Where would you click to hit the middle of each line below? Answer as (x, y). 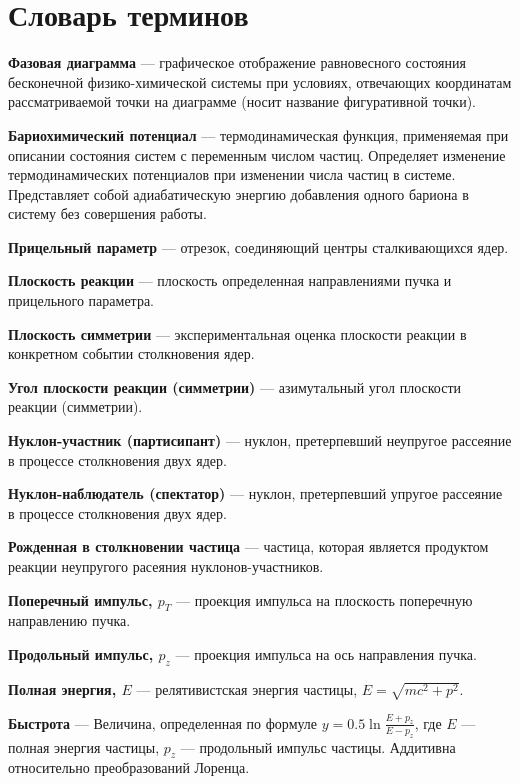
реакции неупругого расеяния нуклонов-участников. (166, 566)
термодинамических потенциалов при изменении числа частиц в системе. (232, 174)
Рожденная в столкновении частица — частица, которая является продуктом (248, 546)
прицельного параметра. (81, 300)
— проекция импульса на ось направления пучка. (326, 653)
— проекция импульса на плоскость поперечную (324, 599)
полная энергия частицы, (84, 746)
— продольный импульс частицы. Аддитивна (318, 746)
